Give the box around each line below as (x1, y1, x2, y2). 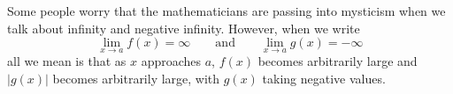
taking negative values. (262, 69, 386, 87)
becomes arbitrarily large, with (52, 69, 220, 87)
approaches (141, 52, 202, 70)
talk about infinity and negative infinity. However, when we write (7, 18, 360, 37)
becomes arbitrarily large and (257, 52, 418, 70)
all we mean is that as (7, 52, 127, 70)
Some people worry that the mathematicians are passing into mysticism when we (7, 2, 446, 19)
